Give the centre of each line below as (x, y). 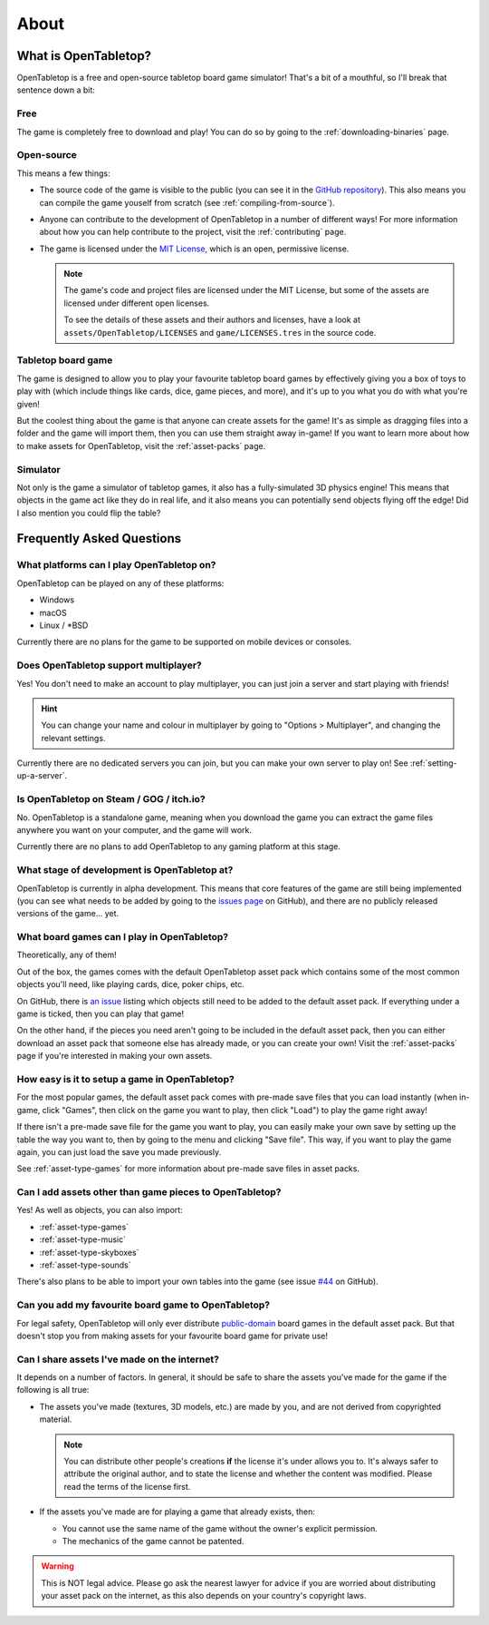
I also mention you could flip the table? (89, 513)
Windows (57, 600)
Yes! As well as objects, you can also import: (100, 1210)
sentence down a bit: (56, 90)
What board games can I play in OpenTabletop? (123, 937)
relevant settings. (73, 738)
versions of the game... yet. (68, 914)
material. (56, 1419)
